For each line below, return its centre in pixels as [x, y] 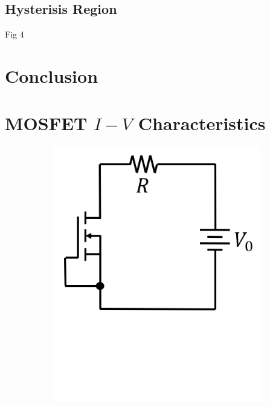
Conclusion [52, 75]
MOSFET [46, 123]
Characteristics [202, 123]
